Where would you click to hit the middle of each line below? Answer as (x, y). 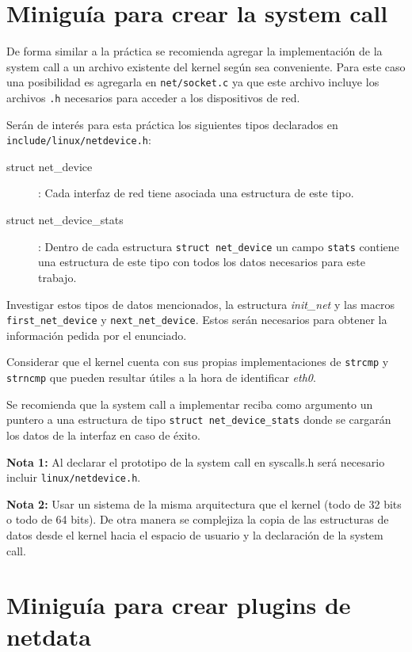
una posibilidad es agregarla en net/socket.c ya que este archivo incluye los (193, 82)
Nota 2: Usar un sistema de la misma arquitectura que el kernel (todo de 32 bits (204, 503)
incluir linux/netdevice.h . (74, 477)
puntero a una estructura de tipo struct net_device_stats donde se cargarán (199, 419)
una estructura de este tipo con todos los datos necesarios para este (202, 262)
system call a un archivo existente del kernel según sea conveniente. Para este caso (206, 66)
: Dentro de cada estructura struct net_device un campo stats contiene (219, 246)
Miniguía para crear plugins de (179, 605)
